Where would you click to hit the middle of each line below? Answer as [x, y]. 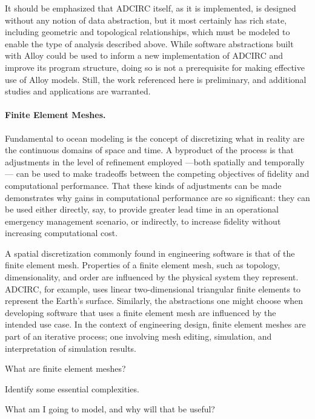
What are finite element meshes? [65, 368]
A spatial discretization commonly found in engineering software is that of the [150, 253]
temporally [284, 161]
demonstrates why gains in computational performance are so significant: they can [157, 197]
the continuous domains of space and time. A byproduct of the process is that [149, 150]
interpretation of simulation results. [71, 348]
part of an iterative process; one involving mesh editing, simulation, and [138, 336]
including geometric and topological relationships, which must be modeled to [148, 32]
